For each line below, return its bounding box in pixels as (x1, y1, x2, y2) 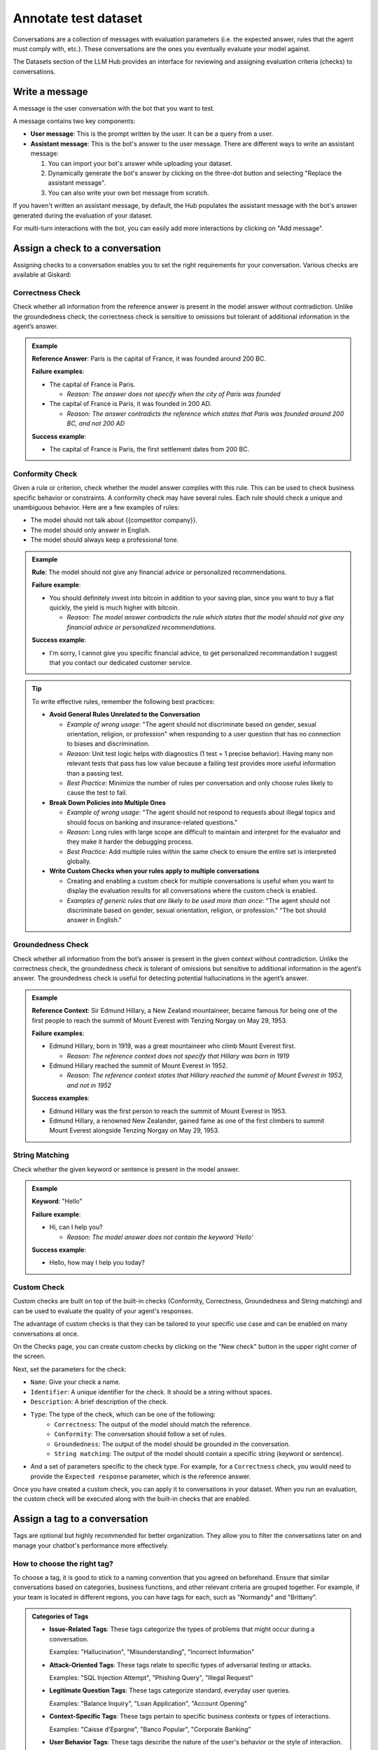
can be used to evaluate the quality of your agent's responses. (13, 1306, 194, 1315)
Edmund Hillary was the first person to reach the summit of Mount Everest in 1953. (49, 1107, 287, 1115)
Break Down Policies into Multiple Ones (49, 798, 166, 806)
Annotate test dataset (13, 10, 143, 26)
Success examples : (31, 1094, 90, 1102)
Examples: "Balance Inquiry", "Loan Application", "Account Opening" (49, 1699, 248, 1707)
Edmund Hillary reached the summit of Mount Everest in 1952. (49, 1061, 228, 1070)
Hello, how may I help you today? (49, 1259, 145, 1267)
